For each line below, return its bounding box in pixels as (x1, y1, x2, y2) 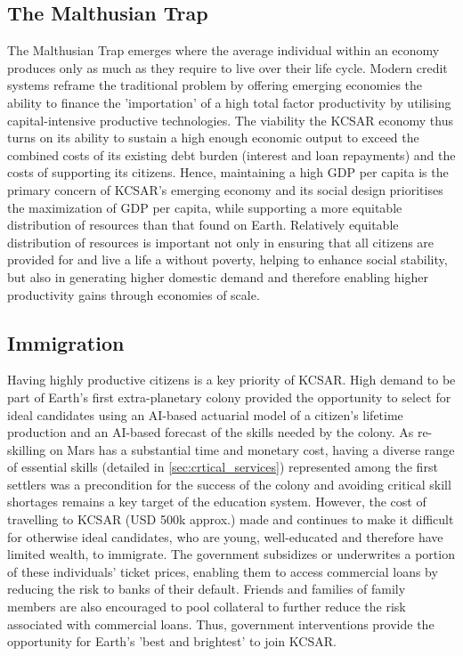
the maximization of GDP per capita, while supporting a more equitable (7, 198, 402, 216)
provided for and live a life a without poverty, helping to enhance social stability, (7, 250, 448, 269)
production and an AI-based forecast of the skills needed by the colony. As (7, 423, 414, 441)
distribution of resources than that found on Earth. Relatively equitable (7, 215, 399, 234)
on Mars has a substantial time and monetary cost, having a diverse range (49, 440, 455, 458)
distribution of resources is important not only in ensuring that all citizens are (7, 232, 435, 251)
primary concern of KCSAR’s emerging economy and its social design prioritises (7, 180, 443, 198)
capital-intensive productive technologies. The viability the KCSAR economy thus (7, 110, 453, 129)
